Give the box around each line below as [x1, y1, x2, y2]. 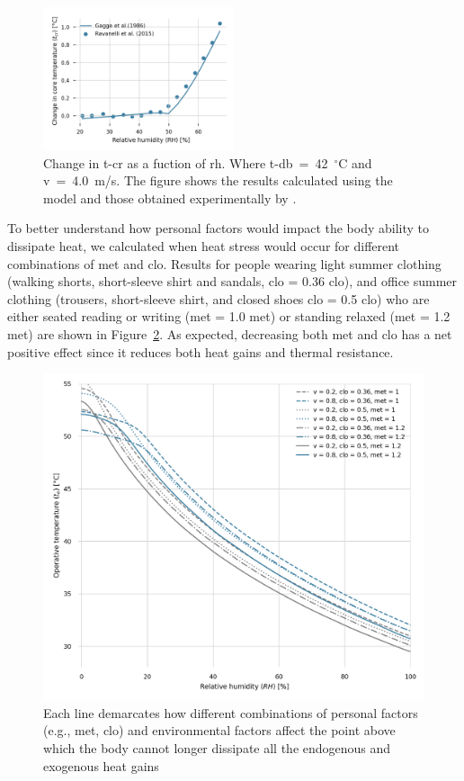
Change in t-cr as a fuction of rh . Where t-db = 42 [43, 153, 328, 172]
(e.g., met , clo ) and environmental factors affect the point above [43, 721, 396, 740]
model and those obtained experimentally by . [43, 188, 297, 207]
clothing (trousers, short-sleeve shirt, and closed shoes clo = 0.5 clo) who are [7, 289, 430, 308]
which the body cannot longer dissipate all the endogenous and [43, 739, 391, 758]
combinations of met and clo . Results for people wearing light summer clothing [7, 254, 442, 273]
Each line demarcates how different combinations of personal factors [43, 703, 418, 722]
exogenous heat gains [43, 756, 159, 775]
